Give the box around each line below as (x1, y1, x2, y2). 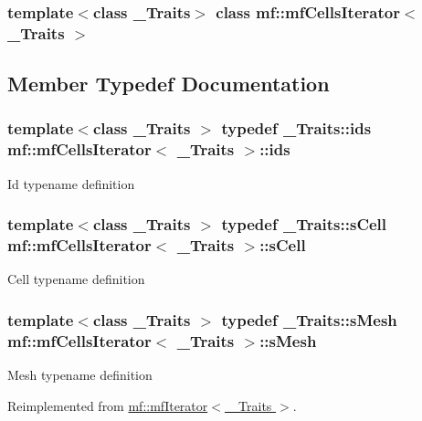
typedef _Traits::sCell (221, 213, 387, 236)
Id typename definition (7, 174, 135, 193)
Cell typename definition (7, 269, 145, 289)
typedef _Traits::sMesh (221, 308, 397, 331)
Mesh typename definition (7, 365, 153, 384)
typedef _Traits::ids (221, 117, 372, 140)
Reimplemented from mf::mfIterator (7, 395, 208, 415)
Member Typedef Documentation (7, 69, 330, 98)
